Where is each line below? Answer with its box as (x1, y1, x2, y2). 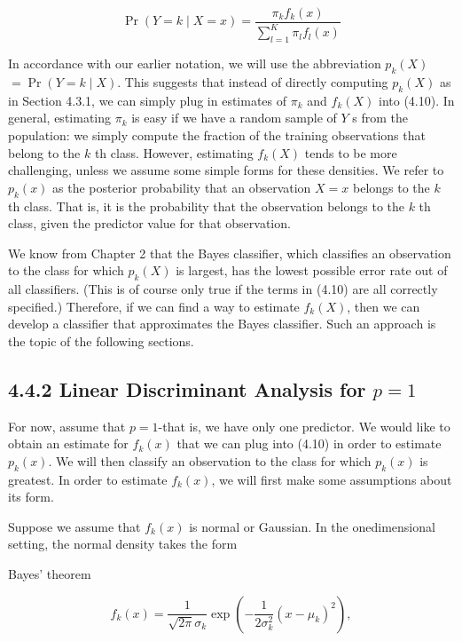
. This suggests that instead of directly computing (117, 73, 388, 91)
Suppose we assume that (8, 517, 141, 535)
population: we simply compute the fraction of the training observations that (8, 125, 426, 144)
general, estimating (8, 108, 112, 127)
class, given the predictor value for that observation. (8, 214, 291, 233)
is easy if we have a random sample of (131, 108, 337, 127)
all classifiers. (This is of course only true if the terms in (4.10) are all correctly (8, 280, 438, 298)
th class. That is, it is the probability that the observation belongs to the (8, 196, 404, 215)
